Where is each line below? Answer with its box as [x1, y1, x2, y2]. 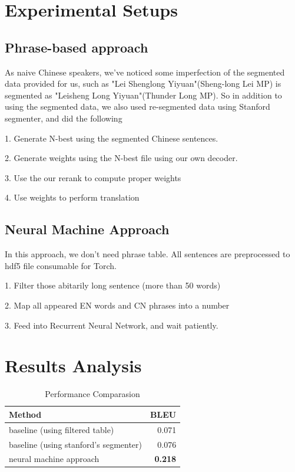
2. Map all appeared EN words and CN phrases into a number [5, 299, 230, 311]
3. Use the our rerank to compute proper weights [5, 171, 181, 183]
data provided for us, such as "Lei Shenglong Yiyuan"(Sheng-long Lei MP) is [5, 77, 281, 90]
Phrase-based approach [5, 38, 148, 56]
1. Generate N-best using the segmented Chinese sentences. [5, 132, 218, 144]
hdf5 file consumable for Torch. [5, 259, 117, 271]
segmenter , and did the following [5, 112, 122, 124]
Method [9, 408, 42, 420]
